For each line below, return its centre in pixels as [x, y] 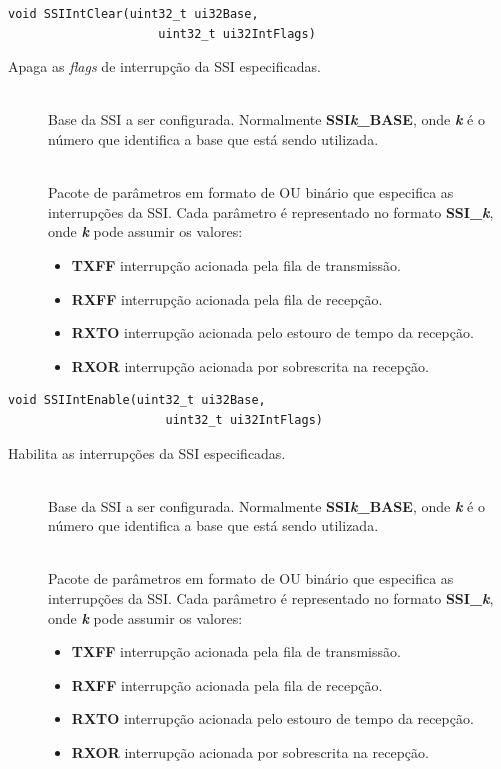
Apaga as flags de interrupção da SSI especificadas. [164, 66]
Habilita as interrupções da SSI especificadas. [147, 452]
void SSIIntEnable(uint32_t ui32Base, [137, 400]
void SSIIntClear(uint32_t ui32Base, [133, 14]
